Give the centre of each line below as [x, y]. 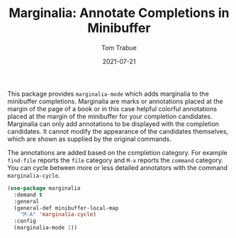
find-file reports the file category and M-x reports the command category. [116, 160]
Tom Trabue [119, 47]
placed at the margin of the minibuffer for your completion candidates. [110, 116]
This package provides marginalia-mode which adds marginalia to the [108, 93]
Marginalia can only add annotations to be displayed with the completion [113, 124]
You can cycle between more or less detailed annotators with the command [118, 167]
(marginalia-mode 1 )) [46, 228]
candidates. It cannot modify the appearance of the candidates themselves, [118, 131]
